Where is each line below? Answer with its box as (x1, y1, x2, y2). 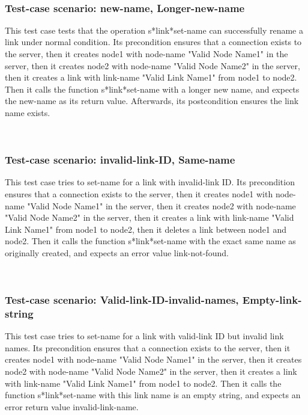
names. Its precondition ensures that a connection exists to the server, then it (5, 341, 291, 354)
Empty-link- (242, 292, 302, 307)
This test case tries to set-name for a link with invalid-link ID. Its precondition (5, 176, 295, 188)
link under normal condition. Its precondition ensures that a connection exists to (5, 35, 302, 48)
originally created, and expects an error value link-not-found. (5, 246, 229, 259)
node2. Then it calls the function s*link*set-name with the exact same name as (5, 235, 296, 247)
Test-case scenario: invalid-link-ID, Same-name (5, 152, 235, 167)
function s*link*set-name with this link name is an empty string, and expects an (5, 389, 301, 401)
